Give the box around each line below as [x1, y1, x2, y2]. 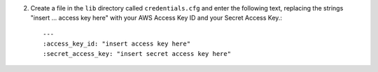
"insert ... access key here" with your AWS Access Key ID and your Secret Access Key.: [30, 14, 283, 22]
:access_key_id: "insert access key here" [43, 40, 191, 48]
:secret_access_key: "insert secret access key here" [43, 50, 231, 57]
